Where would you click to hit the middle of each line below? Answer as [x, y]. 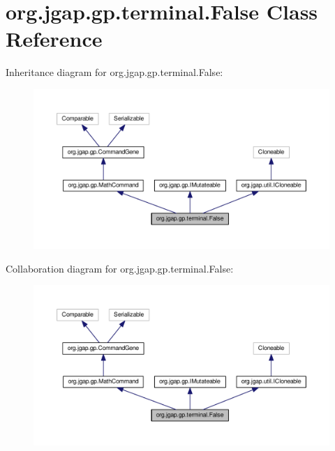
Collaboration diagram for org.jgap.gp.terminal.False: [120, 268]
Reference [54, 39]
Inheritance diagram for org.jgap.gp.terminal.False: [114, 72]
